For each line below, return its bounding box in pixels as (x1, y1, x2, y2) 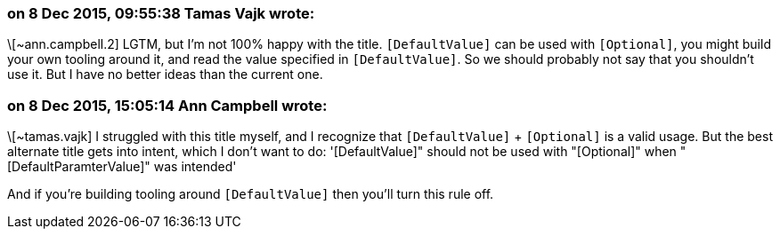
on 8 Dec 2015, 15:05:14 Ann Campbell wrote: (7, 96, 328, 114)
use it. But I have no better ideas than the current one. (7, 67, 323, 83)
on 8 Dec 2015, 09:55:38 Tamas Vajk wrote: (7, 4, 315, 22)
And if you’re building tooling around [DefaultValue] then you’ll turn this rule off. (7, 186, 494, 202)
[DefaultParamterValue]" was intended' (7, 159, 237, 175)
